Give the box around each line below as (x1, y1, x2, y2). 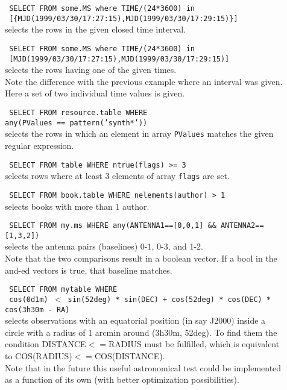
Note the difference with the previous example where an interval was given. (5, 75, 283, 87)
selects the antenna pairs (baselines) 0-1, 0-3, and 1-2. (5, 240, 203, 253)
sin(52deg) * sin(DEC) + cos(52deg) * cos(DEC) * (68, 295, 271, 304)
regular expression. (5, 139, 74, 151)
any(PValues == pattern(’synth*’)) (5, 118, 148, 127)
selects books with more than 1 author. (5, 200, 150, 212)
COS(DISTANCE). (94, 349, 165, 362)
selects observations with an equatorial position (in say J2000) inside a (5, 314, 266, 327)
